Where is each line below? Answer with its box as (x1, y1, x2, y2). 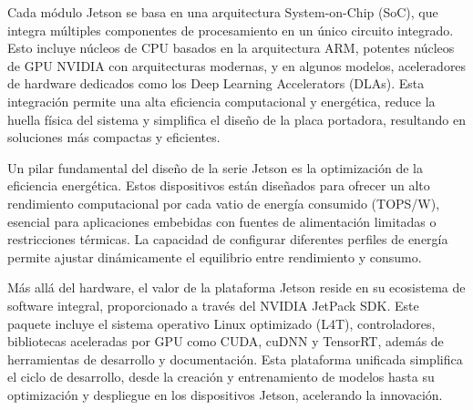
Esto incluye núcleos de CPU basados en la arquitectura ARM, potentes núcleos (7, 38, 455, 57)
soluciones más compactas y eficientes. (7, 128, 221, 147)
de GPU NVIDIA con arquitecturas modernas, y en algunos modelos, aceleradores (7, 56, 467, 75)
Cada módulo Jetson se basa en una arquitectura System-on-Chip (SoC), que (7, 3, 438, 21)
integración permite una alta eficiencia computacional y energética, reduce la (7, 91, 436, 110)
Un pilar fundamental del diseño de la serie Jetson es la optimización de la (7, 158, 423, 177)
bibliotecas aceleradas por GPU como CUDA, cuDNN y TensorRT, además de (7, 332, 444, 351)
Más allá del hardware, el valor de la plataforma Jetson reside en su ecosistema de (7, 278, 466, 297)
